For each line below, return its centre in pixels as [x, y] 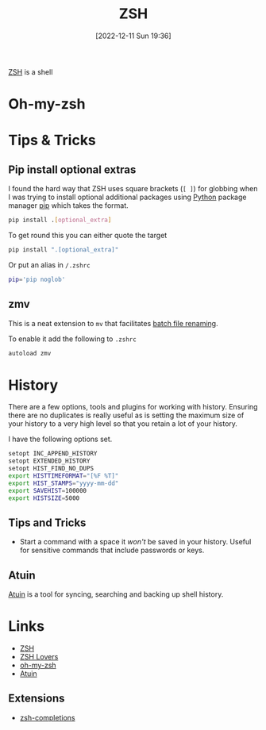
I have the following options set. [60, 439]
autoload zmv [30, 353]
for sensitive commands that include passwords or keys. [112, 550]
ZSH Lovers [39, 657]
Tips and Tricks [47, 523]
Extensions [37, 699]
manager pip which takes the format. [68, 206]
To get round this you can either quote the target [88, 235]
